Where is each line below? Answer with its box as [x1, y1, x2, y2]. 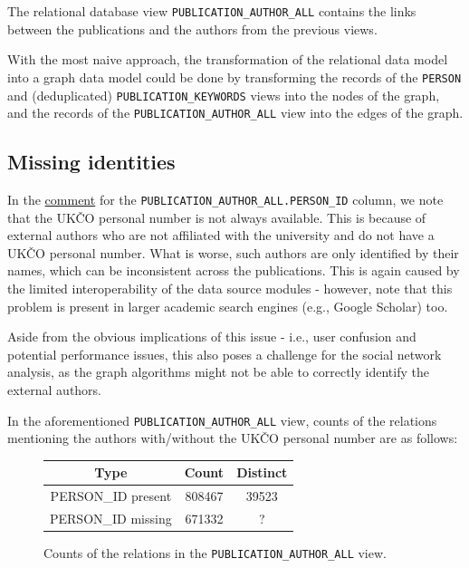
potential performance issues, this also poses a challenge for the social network [7, 344, 442, 363]
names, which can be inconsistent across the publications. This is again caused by [7, 261, 460, 280]
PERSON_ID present [50, 486, 172, 505]
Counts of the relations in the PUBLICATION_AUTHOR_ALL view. [43, 544, 387, 563]
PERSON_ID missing [50, 509, 172, 528]
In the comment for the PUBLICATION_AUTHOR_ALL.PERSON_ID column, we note [7, 190, 444, 209]
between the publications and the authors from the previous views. [7, 19, 378, 38]
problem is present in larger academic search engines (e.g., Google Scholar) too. [7, 296, 448, 315]
